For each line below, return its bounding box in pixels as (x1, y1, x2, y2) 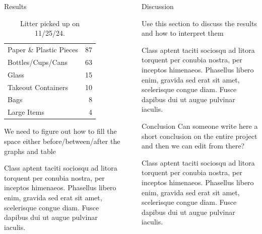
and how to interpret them (142, 28, 224, 38)
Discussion (142, 1, 174, 11)
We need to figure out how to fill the (4, 126, 117, 136)
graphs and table (4, 145, 56, 156)
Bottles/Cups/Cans (8, 56, 68, 67)
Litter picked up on (20, 18, 80, 28)
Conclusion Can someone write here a (142, 120, 258, 131)
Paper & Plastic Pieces (8, 44, 78, 55)
